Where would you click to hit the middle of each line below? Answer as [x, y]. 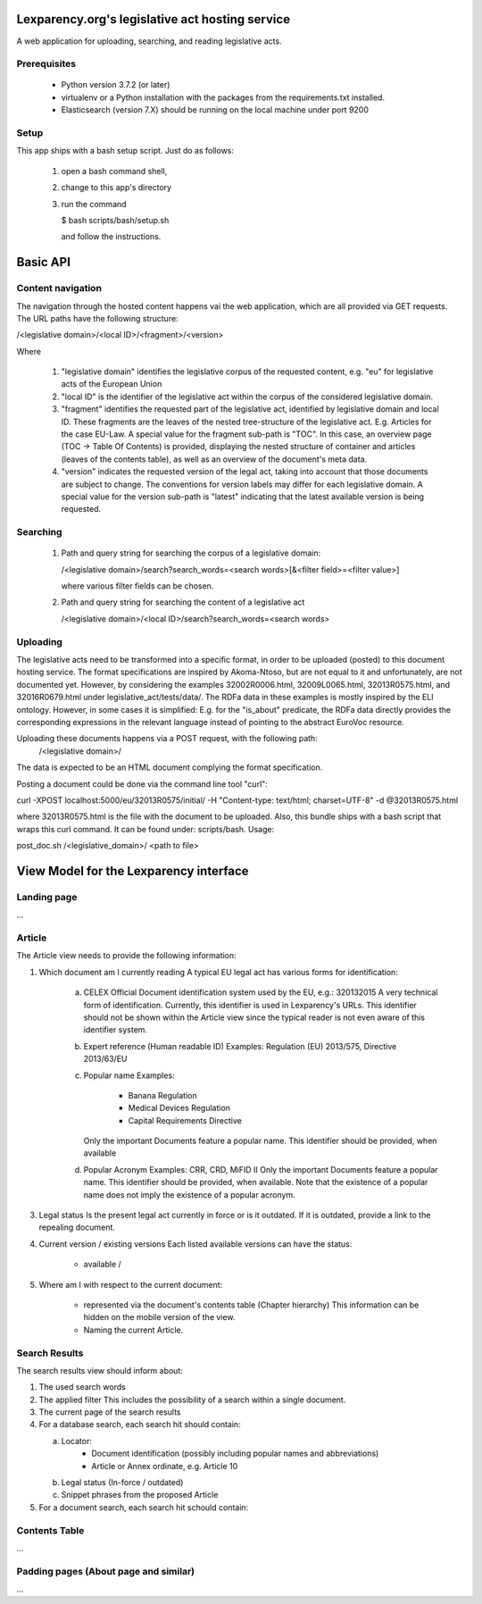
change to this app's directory [116, 188]
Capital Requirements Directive [185, 1120]
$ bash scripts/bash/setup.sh [115, 220]
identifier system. [115, 1030]
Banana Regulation [162, 1095]
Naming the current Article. [133, 1330]
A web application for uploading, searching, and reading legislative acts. [149, 41]
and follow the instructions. [111, 237]
